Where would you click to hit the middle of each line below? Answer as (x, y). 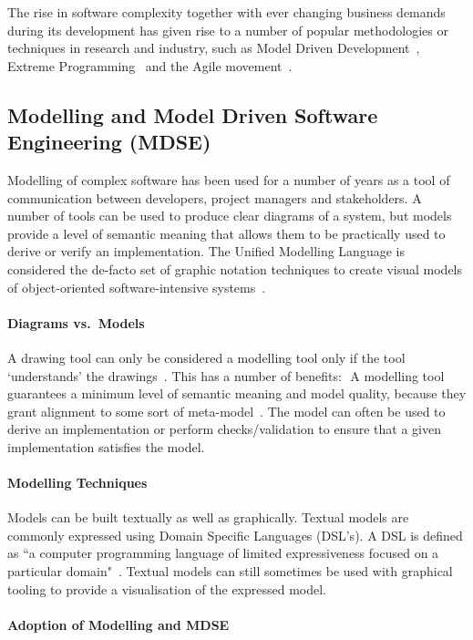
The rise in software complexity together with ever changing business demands (226, 12)
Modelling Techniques (77, 483)
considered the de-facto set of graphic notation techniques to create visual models (235, 268)
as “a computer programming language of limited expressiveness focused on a (223, 553)
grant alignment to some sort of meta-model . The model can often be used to (226, 411)
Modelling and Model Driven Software (193, 114)
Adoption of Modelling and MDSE (118, 624)
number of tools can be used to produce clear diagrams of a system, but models (230, 216)
